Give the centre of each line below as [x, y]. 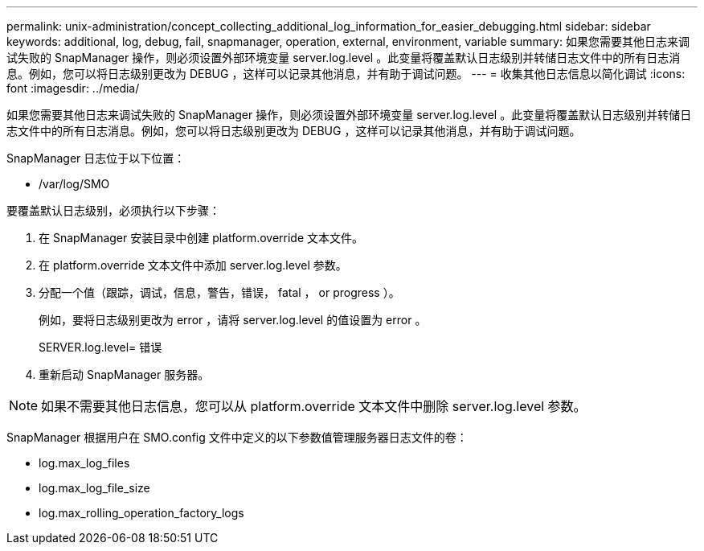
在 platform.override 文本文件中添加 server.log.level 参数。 [193, 265]
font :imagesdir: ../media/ [73, 88]
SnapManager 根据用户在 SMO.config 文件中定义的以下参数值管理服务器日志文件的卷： [237, 437]
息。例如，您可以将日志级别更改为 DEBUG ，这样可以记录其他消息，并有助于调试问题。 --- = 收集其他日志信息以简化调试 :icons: [346, 74]
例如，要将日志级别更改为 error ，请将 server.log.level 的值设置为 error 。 [233, 320]
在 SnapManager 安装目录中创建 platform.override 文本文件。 [201, 238]
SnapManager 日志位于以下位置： [96, 158]
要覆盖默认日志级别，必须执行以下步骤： [113, 210]
